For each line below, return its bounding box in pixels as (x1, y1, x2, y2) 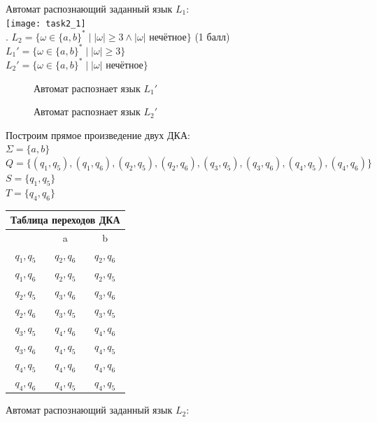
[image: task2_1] (6, 18, 86, 29)
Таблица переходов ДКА (10, 212, 120, 226)
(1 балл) (194, 29, 230, 43)
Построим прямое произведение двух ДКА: (6, 127, 190, 142)
